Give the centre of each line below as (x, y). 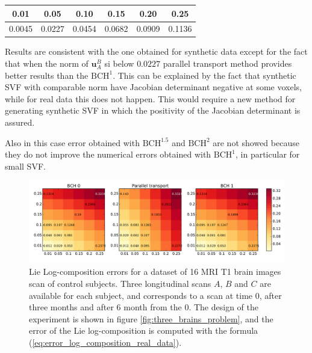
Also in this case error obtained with (72, 142)
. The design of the (223, 307)
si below (119, 63)
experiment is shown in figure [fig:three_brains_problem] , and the (151, 318)
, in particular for (268, 154)
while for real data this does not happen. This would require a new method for (150, 98)
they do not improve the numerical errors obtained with (108, 154)
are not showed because (256, 142)
